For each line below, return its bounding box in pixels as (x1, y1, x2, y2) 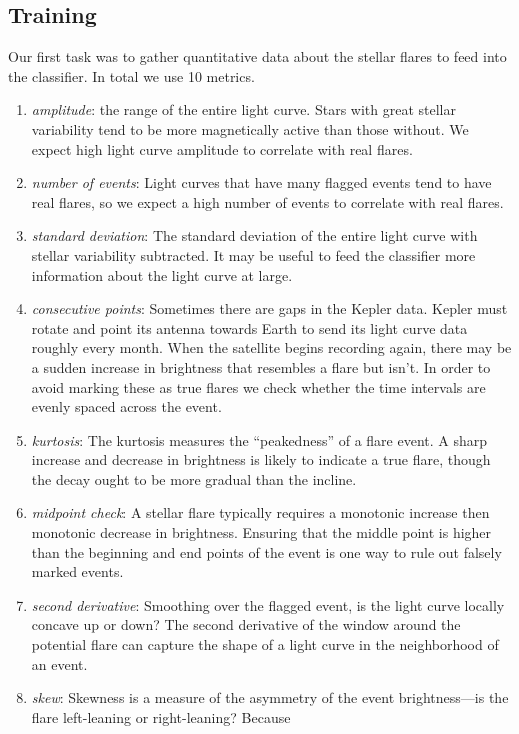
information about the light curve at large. (31, 264, 293, 285)
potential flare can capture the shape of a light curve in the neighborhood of (31, 634, 499, 655)
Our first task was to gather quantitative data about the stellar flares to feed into (8, 46, 507, 67)
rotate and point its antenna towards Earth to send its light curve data (31, 317, 468, 338)
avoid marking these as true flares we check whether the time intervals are (31, 376, 486, 397)
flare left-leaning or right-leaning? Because (31, 706, 291, 727)
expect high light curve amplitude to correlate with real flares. (31, 138, 413, 159)
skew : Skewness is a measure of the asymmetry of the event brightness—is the (31, 687, 509, 708)
